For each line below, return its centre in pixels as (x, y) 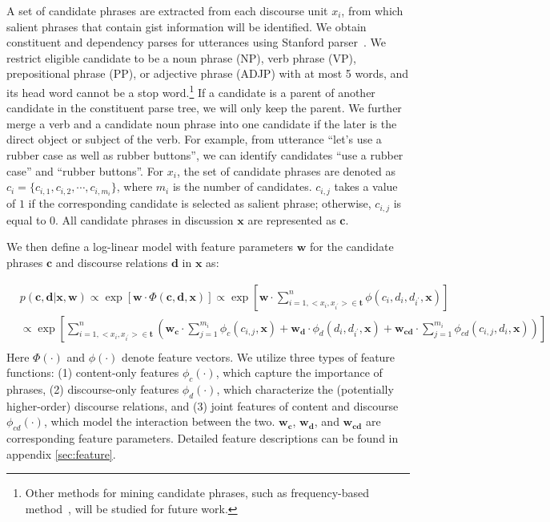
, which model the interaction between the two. (159, 421)
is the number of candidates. (242, 186)
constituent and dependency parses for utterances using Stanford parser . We (197, 42)
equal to (26, 219)
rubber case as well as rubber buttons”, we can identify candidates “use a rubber (205, 155)
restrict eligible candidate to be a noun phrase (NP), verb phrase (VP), (181, 57)
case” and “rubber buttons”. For (85, 170)
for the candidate (351, 247)
